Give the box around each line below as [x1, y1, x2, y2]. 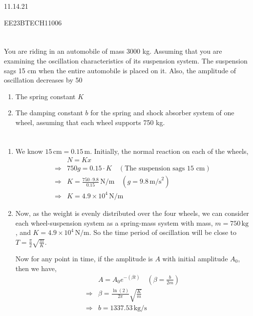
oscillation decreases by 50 [4, 75, 83, 85]
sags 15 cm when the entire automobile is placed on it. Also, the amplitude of [4, 65, 236, 75]
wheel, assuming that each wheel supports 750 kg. [15, 117, 165, 127]
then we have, [15, 263, 57, 273]
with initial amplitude [162, 253, 228, 263]
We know [15, 146, 43, 156]
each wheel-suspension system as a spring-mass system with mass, [15, 217, 213, 228]
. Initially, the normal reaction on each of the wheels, [90, 146, 249, 156]
